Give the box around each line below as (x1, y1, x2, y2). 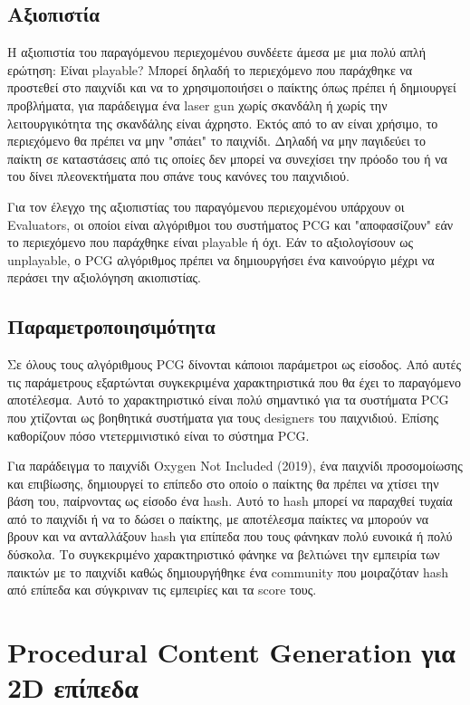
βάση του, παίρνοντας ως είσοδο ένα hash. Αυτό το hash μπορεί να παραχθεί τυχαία (7, 491, 453, 510)
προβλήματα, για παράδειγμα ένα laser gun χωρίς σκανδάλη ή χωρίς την (7, 95, 388, 114)
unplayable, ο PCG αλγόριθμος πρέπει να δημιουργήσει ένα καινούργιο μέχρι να (7, 250, 435, 269)
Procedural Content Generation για (7, 634, 456, 671)
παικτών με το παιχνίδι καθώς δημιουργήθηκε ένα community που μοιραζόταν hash (7, 562, 449, 581)
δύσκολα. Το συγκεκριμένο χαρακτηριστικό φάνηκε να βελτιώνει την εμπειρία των (7, 545, 440, 564)
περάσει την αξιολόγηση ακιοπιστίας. (7, 268, 201, 287)
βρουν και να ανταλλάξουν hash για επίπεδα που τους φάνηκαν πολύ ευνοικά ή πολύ (7, 527, 453, 546)
